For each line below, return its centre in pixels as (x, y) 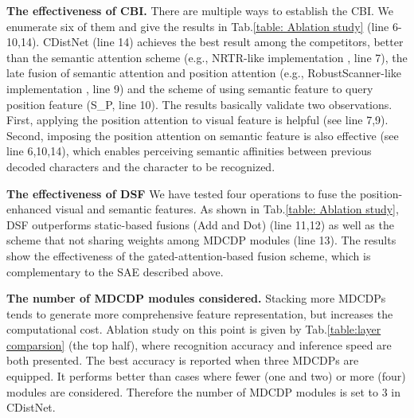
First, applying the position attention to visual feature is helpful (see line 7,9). (197, 120)
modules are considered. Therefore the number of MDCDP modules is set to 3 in (204, 391)
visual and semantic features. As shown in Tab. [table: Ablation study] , (227, 209)
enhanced (29, 209)
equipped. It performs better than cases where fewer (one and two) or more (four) (206, 376)
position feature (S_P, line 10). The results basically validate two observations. (199, 104)
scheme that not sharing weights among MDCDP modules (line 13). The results (201, 240)
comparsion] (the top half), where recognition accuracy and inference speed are (199, 344)
